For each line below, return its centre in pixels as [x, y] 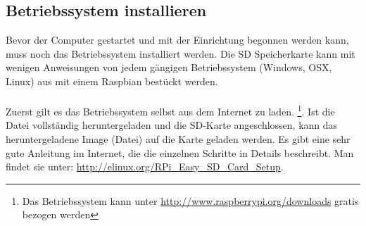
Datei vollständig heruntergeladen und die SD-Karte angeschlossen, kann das [172, 125]
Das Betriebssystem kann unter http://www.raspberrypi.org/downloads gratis [190, 200]
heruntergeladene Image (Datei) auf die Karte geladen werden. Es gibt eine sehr [178, 139]
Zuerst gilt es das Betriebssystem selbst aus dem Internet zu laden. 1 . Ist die [170, 110]
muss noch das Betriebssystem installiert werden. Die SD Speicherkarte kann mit [181, 53]
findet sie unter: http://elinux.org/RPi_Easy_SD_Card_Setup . [145, 167]
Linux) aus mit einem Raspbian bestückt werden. [112, 81]
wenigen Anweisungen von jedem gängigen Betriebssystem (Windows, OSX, [169, 67]
